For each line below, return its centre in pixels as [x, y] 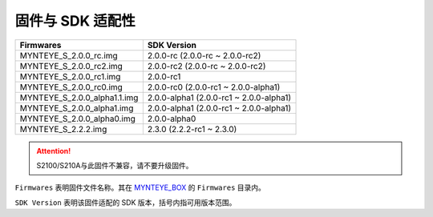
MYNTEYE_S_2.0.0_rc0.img [71, 86]
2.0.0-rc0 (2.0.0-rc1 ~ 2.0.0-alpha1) [214, 86]
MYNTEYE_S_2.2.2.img [63, 129]
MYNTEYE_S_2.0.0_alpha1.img [77, 108]
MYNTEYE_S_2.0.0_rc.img [69, 55]
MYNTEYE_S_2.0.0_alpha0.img [77, 119]
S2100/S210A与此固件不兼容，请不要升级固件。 [115, 165]
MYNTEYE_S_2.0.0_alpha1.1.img [79, 98]
